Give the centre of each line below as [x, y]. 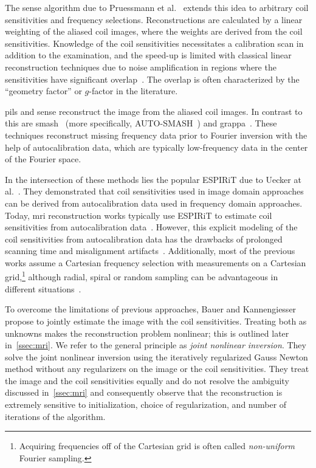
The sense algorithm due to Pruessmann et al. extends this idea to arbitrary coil [157, 7]
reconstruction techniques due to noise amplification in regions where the [141, 67]
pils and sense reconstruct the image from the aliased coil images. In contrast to [154, 111]
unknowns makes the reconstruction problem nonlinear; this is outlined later [147, 333]
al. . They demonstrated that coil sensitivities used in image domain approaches [154, 191]
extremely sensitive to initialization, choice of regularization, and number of [146, 404]
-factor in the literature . [133, 91]
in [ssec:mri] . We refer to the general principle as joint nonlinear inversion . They [156, 345]
